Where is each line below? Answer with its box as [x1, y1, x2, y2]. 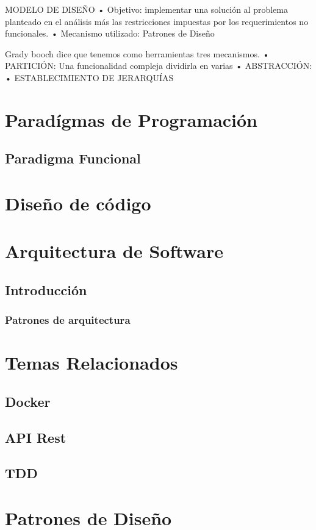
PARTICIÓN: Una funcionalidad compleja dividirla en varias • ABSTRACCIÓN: [5, 59, 312, 72]
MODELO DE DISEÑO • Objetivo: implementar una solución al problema [5, 3, 288, 15]
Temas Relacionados [5, 350, 178, 375]
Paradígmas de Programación [5, 107, 258, 132]
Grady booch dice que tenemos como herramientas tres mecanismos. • [5, 47, 270, 60]
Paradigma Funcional [5, 149, 141, 168]
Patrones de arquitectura [5, 312, 131, 328]
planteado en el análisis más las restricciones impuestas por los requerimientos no [5, 15, 309, 27]
